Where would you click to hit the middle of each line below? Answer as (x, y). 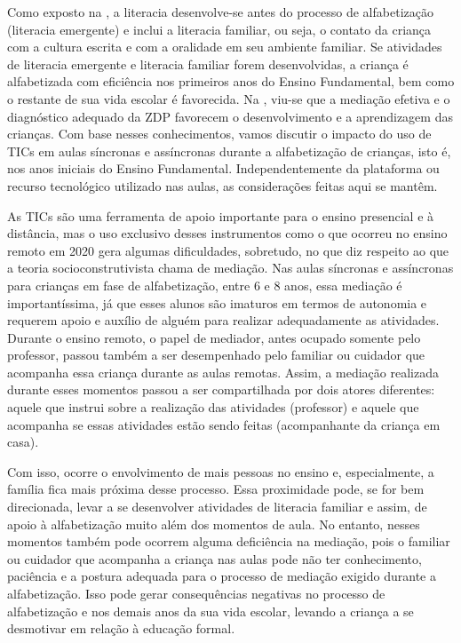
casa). (23, 442)
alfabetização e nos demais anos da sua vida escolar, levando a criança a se (211, 611)
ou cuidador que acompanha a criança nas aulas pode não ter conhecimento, (215, 558)
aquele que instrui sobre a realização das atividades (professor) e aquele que (213, 407)
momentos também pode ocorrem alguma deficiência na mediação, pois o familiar (229, 541)
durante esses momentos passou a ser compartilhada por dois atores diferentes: (221, 389)
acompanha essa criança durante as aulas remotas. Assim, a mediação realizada (223, 372)
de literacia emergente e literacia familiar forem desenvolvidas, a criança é (208, 64)
